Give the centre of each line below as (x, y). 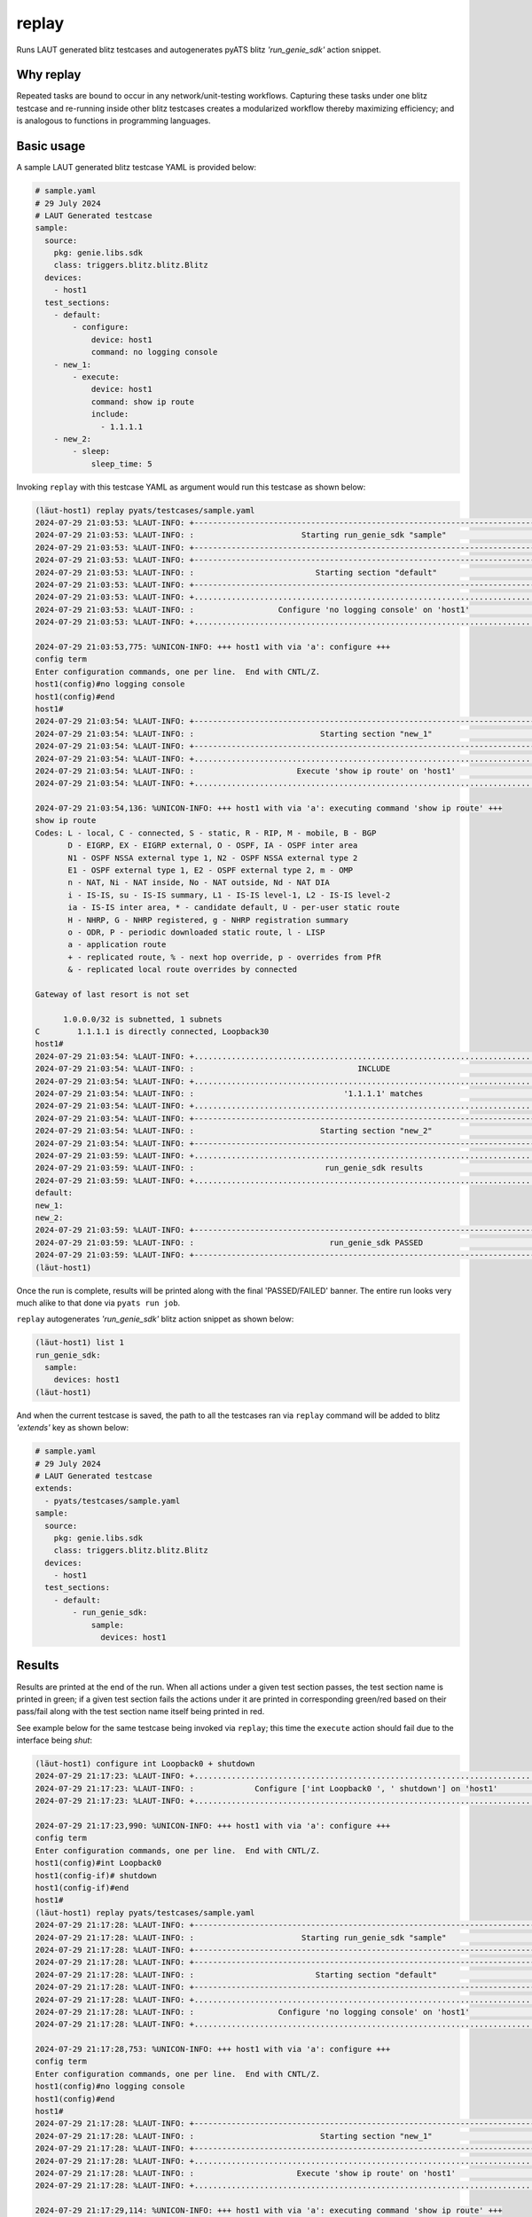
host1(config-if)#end (82, 1888)
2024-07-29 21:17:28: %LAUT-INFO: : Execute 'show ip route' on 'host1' (246, 2173)
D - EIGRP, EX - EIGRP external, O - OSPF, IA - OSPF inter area (213, 846)
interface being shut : (55, 1740)
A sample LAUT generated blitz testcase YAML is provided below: (137, 168)
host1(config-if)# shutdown (96, 1875)
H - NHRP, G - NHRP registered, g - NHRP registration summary (208, 920)
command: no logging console (154, 352)
